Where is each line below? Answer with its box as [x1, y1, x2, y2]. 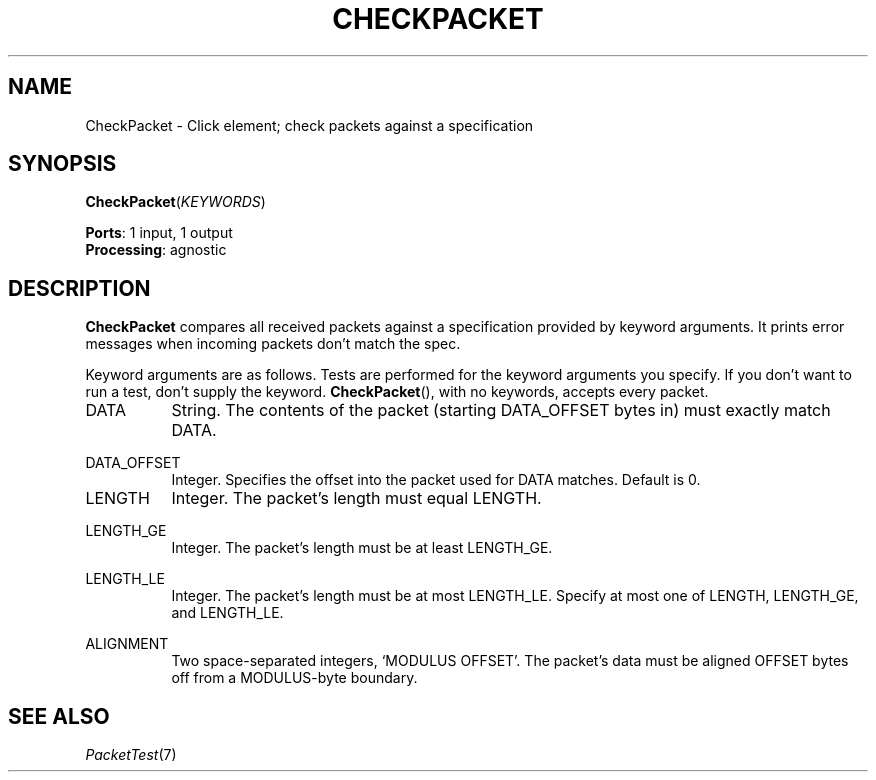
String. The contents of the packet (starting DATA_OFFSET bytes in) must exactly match [171, 400, 831, 421]
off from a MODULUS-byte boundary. [171, 669, 418, 687]
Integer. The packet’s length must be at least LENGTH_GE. [171, 539, 553, 557]
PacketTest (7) [85, 746, 177, 764]
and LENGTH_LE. [171, 604, 284, 622]
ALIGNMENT [85, 635, 169, 653]
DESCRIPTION [8, 275, 151, 301]
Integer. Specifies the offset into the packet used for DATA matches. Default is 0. [171, 471, 701, 489]
